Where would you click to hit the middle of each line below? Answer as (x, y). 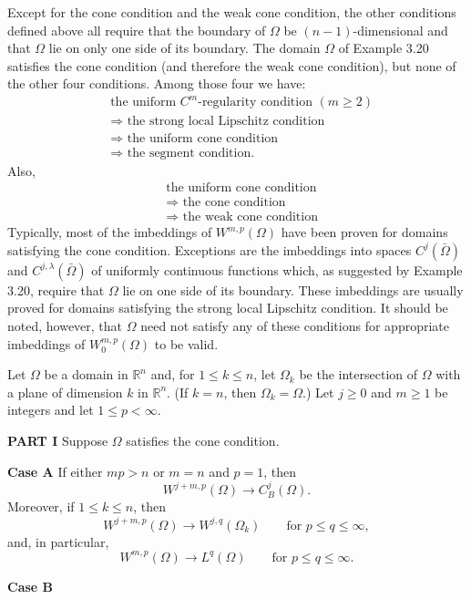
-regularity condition (255, 103)
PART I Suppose (58, 441)
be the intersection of (358, 374)
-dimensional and (400, 30)
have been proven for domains (364, 232)
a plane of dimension (65, 392)
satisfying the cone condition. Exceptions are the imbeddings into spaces (210, 249)
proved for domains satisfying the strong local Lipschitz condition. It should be (228, 308)
